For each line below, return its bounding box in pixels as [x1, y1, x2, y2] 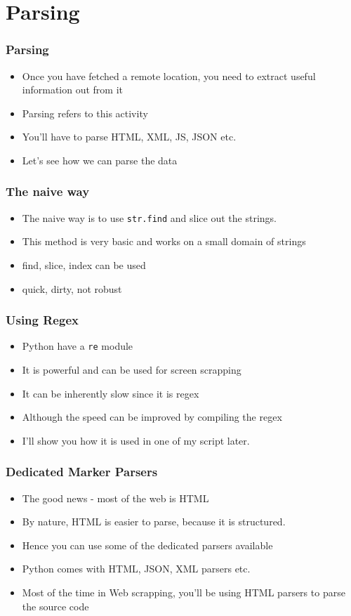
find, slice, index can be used [22, 258, 146, 273]
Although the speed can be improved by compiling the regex [22, 409, 282, 424]
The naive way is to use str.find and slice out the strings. [22, 210, 277, 225]
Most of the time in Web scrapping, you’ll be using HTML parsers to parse [22, 585, 345, 600]
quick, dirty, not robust [22, 281, 122, 296]
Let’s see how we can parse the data [22, 152, 178, 167]
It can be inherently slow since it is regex [22, 386, 199, 400]
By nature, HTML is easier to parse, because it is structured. [22, 514, 286, 529]
